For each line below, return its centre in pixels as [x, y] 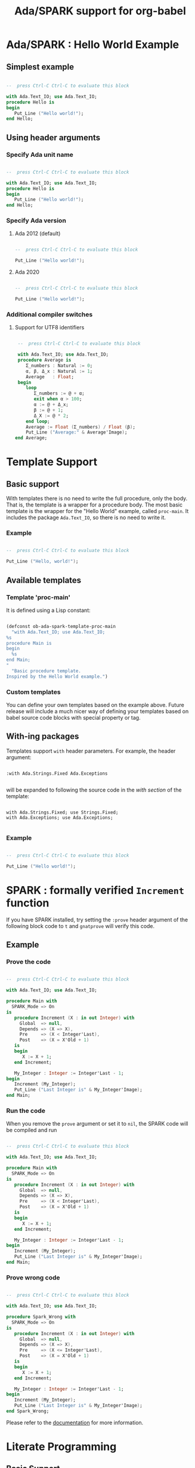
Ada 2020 [27, 272]
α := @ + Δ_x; [51, 405]
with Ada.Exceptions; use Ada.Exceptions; [60, 818]
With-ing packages [43, 737]
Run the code [26, 1111]
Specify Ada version [36, 221]
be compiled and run [32, 1130]
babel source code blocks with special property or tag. [74, 717]
